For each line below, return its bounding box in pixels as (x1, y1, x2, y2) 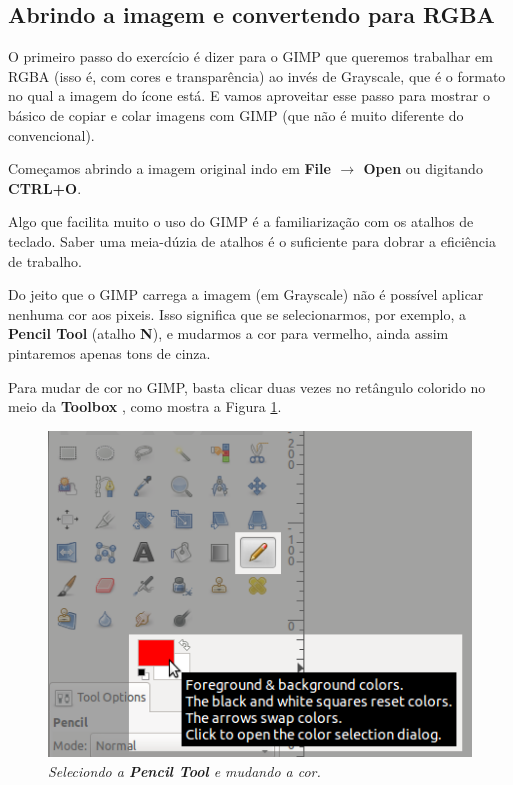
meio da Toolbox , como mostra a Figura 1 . (8, 396, 282, 417)
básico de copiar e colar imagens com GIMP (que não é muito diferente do (8, 104, 464, 125)
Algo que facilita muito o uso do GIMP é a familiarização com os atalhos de (8, 211, 474, 232)
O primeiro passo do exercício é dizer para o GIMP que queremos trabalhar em (8, 46, 493, 67)
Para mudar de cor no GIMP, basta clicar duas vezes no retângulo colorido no (8, 376, 486, 397)
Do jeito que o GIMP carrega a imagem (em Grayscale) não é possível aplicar (8, 284, 484, 305)
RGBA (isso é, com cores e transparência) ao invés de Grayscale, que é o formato (8, 65, 506, 86)
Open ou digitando (363, 158, 483, 179)
